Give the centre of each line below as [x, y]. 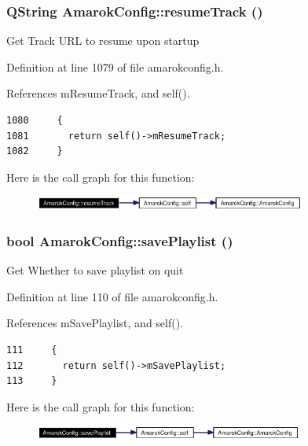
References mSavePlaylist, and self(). [95, 323]
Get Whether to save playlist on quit [95, 270]
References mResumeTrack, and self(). [98, 93]
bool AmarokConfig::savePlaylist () [120, 240]
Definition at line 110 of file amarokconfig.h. [112, 296]
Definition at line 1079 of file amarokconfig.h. [115, 66]
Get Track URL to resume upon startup [103, 41]
